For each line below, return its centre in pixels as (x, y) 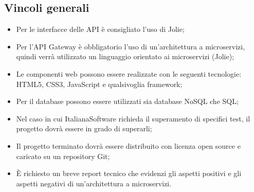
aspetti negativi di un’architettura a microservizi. (94, 183)
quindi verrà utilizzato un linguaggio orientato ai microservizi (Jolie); (125, 56)
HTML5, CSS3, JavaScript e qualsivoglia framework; (99, 84)
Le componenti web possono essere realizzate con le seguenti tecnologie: (129, 73)
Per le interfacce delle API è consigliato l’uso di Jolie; (100, 29)
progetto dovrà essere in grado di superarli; (84, 128)
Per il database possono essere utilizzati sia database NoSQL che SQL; (127, 101)
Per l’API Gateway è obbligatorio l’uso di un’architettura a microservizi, (131, 46)
